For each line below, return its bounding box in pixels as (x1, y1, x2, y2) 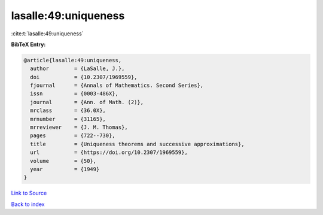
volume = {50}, (30, 158, 97, 164)
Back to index (11, 201, 45, 208)
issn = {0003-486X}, (30, 90, 119, 97)
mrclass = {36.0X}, (30, 107, 106, 114)
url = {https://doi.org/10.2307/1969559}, (30, 149, 188, 156)
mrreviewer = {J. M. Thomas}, (30, 124, 128, 131)
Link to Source (11, 189, 47, 197)
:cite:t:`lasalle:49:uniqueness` (11, 30, 84, 37)
